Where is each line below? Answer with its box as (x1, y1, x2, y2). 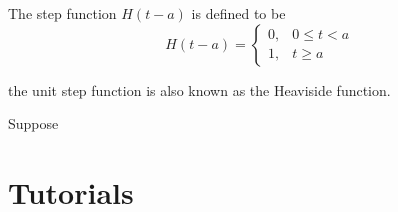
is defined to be (191, 3, 286, 23)
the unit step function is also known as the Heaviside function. (8, 79, 391, 100)
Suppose (8, 113, 59, 134)
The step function (8, 3, 117, 23)
